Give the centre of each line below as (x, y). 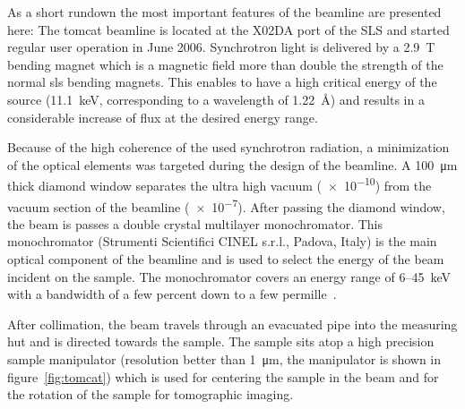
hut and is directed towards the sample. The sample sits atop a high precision (221, 341)
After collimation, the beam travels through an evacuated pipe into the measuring (232, 324)
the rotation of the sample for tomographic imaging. (151, 394)
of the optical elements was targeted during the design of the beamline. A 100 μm (232, 164)
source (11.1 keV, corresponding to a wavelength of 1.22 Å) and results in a (216, 99)
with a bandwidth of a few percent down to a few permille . (172, 294)
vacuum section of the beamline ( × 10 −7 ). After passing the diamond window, (226, 205)
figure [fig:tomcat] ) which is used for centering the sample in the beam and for (223, 376)
